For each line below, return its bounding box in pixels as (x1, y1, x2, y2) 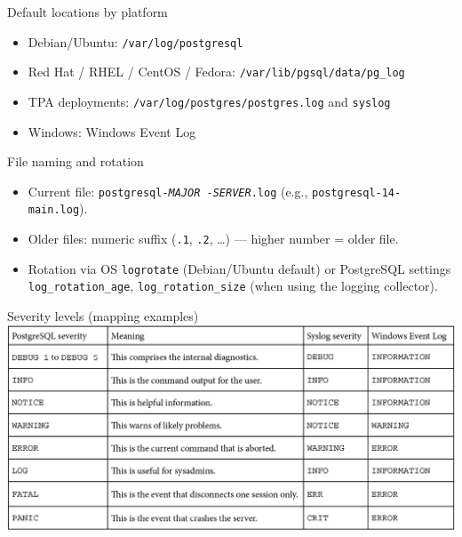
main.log (28, 204, 80, 217)
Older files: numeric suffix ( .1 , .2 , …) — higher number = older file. (28, 229, 399, 248)
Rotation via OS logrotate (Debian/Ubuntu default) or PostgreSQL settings (28, 259, 451, 277)
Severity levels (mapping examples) (7, 307, 199, 325)
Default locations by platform (7, 3, 168, 20)
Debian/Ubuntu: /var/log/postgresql (28, 32, 243, 51)
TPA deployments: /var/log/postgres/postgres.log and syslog (28, 92, 391, 110)
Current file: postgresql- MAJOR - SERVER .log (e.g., (28, 181, 308, 200)
